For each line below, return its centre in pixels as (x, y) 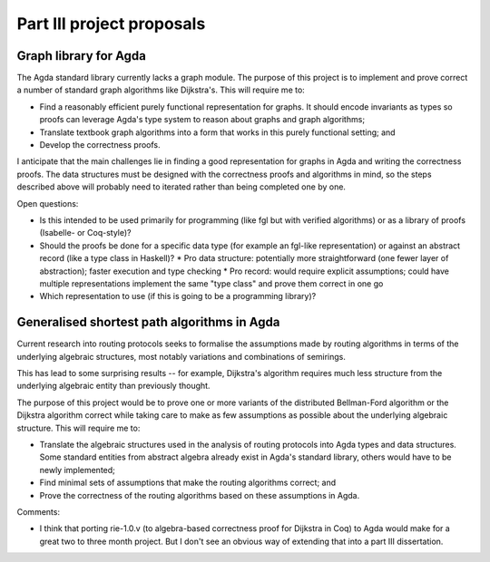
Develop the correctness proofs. (100, 145)
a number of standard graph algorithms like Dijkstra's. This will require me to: (161, 90)
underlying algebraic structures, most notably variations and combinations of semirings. (181, 356)
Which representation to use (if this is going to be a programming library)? (178, 296)
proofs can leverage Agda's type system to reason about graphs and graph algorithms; (202, 120)
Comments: (39, 511)
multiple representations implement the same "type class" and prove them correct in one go (211, 283)
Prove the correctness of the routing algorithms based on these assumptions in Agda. (200, 495)
